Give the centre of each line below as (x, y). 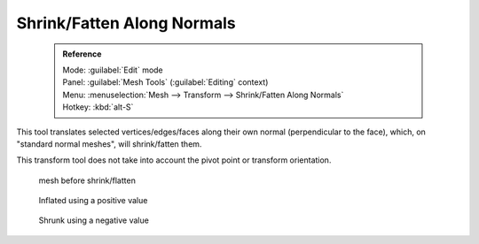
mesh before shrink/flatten (87, 180)
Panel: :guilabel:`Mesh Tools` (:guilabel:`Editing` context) (165, 82)
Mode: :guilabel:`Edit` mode (113, 70)
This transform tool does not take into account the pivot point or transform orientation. (174, 160)
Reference (82, 54)
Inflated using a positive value (93, 201)
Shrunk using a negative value (94, 220)
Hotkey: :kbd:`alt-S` (98, 107)
